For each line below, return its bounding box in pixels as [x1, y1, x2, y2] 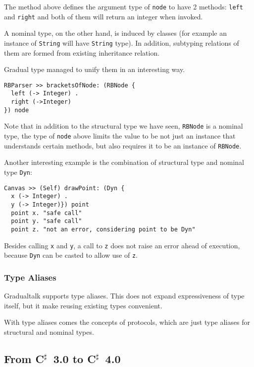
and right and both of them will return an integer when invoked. [4, 11, 203, 21]
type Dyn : [4, 166, 32, 177]
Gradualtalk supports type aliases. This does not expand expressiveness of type [4, 291, 245, 301]
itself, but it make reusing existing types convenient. [4, 300, 162, 310]
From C [4, 351, 44, 366]
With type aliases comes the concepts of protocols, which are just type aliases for [4, 317, 250, 327]
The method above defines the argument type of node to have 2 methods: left [4, 1, 243, 11]
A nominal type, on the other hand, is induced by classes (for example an [4, 28, 227, 38]
